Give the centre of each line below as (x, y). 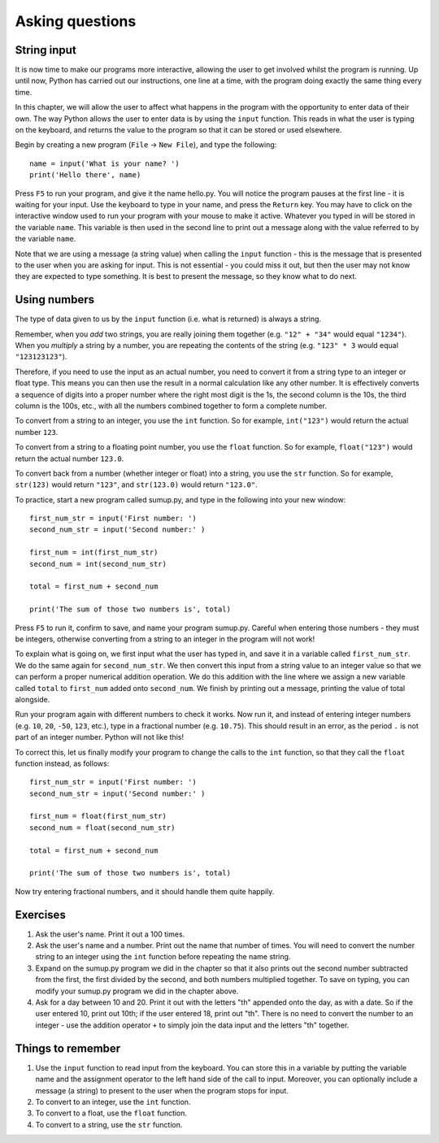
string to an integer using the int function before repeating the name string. (163, 957)
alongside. (33, 699)
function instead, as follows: (62, 763)
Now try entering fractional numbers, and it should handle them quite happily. (145, 891)
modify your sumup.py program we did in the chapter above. (137, 991)
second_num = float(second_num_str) (102, 828)
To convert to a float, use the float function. (111, 1113)
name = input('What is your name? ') (105, 163)
